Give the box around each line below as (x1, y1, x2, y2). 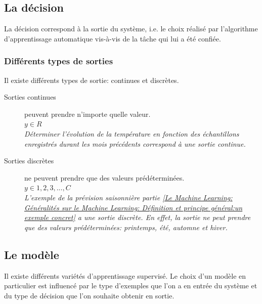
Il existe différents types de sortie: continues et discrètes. (4, 74, 179, 85)
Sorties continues (4, 92, 56, 102)
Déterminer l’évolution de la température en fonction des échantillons (24, 128, 239, 139)
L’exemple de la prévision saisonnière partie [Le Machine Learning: (24, 192, 233, 202)
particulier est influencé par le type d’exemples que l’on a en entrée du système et (4, 280, 257, 291)
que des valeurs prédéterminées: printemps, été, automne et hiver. (24, 222, 228, 232)
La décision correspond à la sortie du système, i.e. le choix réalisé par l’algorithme (4, 23, 258, 34)
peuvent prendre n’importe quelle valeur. (24, 108, 151, 119)
